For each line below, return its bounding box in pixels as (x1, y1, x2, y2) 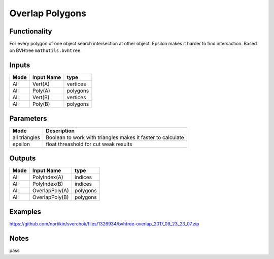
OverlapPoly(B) (32, 194, 69, 201)
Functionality (9, 27, 52, 36)
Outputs (9, 154, 36, 163)
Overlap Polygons (9, 8, 86, 19)
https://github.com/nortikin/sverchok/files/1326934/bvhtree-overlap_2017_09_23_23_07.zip (9, 220, 199, 226)
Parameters (9, 114, 47, 123)
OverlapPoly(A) (32, 187, 70, 194)
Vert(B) (32, 94, 50, 101)
